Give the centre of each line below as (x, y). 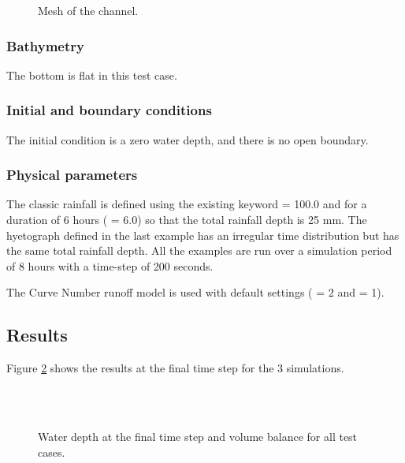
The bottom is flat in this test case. (92, 75)
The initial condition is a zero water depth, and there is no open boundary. (188, 139)
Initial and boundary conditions (109, 110)
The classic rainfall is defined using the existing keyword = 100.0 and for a (187, 204)
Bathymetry (45, 45)
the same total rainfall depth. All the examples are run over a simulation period (199, 250)
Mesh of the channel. (88, 10)
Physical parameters (72, 175)
